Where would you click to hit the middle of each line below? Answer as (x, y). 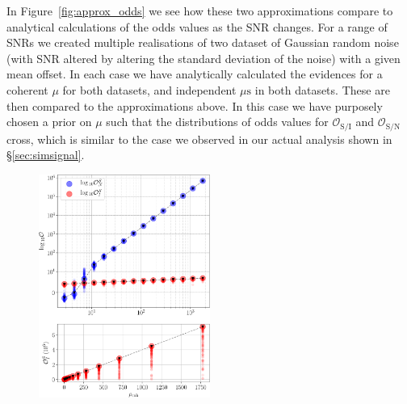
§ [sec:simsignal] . (46, 155)
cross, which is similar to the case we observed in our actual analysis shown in (199, 139)
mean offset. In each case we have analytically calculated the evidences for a (195, 74)
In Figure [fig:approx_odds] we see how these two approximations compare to (200, 11)
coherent (27, 89)
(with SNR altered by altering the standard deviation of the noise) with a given (203, 58)
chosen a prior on (49, 122)
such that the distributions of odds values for (217, 122)
